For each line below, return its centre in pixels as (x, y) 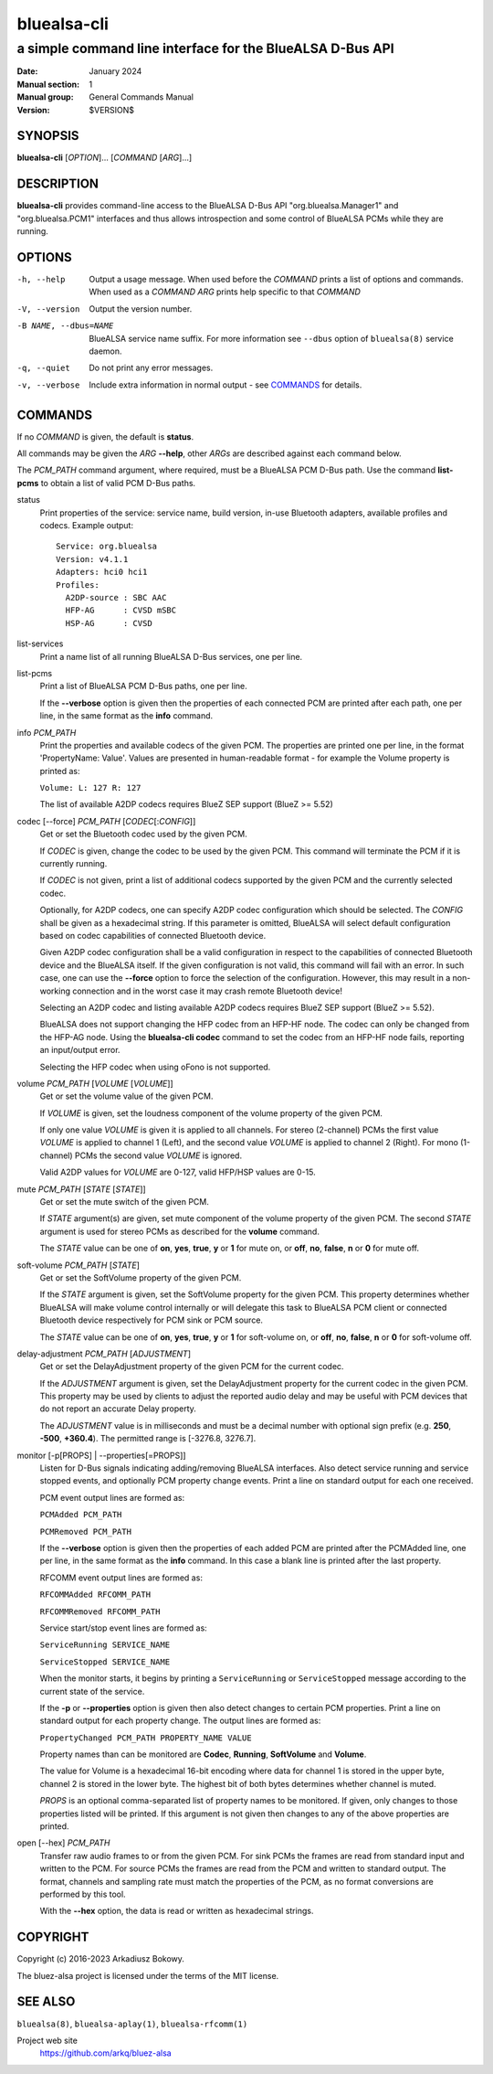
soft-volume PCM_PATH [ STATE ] (79, 1265)
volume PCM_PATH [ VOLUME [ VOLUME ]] (95, 1083)
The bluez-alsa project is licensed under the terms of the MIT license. (148, 1975)
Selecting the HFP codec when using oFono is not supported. (155, 1067)
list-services (40, 643)
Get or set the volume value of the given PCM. (126, 1096)
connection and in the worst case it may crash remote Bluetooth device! (207, 991)
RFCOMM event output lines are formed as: (121, 1578)
